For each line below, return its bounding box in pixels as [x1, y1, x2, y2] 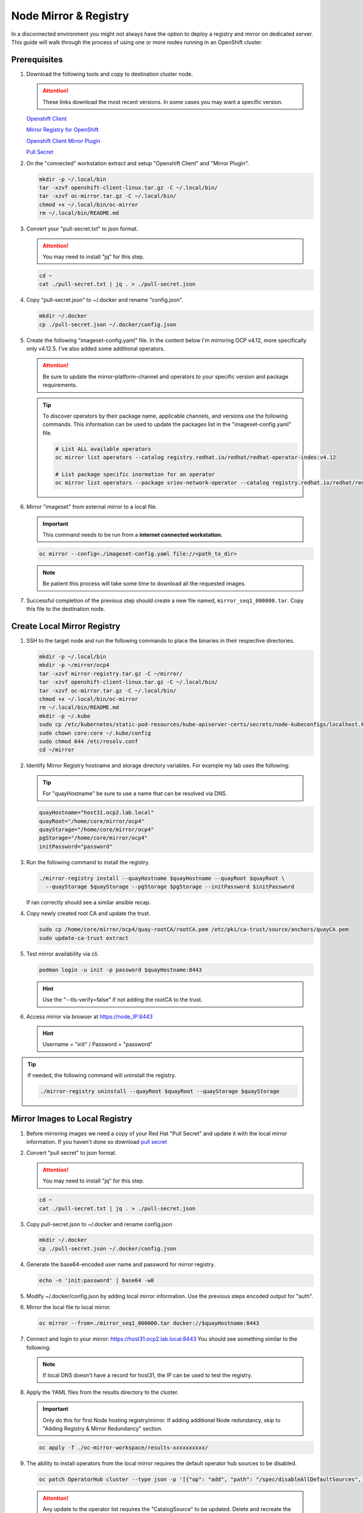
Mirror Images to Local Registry [11, 1114, 132, 1124]
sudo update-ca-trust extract [39, 934, 129, 941]
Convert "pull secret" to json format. [26, 1149, 117, 1157]
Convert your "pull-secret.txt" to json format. [26, 225, 139, 232]
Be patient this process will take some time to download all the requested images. [42, 580, 246, 587]
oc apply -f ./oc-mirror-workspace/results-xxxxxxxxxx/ [39, 1444, 209, 1451]
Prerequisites [11, 54, 63, 65]
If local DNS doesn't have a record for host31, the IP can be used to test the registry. [42, 1371, 252, 1379]
